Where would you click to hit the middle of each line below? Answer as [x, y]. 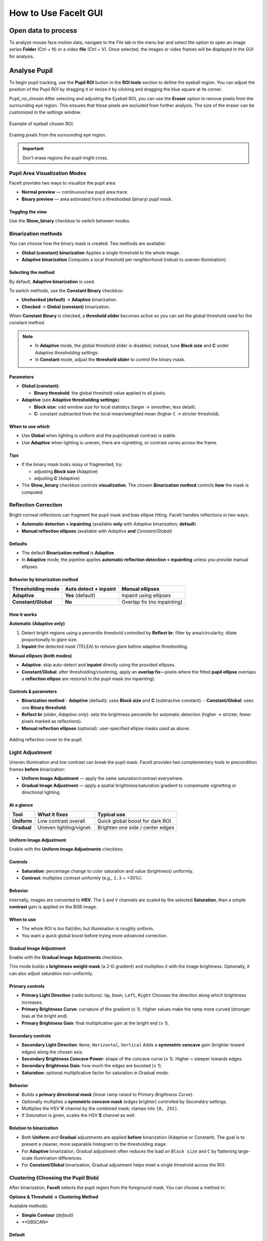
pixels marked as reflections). [52, 721]
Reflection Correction [36, 505]
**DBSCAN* [35, 1222]
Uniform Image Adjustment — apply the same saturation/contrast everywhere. [102, 778]
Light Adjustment [31, 753]
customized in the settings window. [45, 112]
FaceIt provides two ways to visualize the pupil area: [63, 183]
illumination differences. [58, 1158]
